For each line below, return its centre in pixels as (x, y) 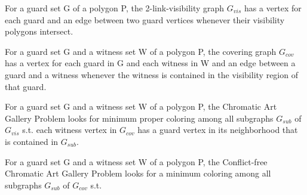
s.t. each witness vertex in (70, 130)
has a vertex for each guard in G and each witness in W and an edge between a (150, 63)
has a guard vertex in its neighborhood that (218, 130)
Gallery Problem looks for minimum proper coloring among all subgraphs (139, 118)
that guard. (26, 86)
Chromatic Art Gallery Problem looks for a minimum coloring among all (138, 173)
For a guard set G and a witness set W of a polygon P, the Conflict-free (136, 161)
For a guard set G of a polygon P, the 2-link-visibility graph (115, 8)
